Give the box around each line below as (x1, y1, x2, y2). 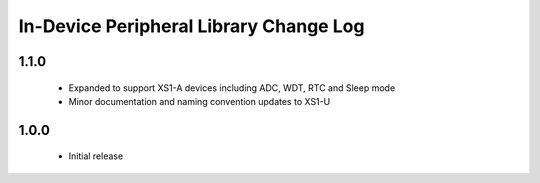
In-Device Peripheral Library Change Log (18, 15, 365, 37)
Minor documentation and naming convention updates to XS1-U (68, 95, 331, 107)
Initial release (68, 150, 124, 162)
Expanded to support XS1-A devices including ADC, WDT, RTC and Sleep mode (68, 81, 396, 94)
